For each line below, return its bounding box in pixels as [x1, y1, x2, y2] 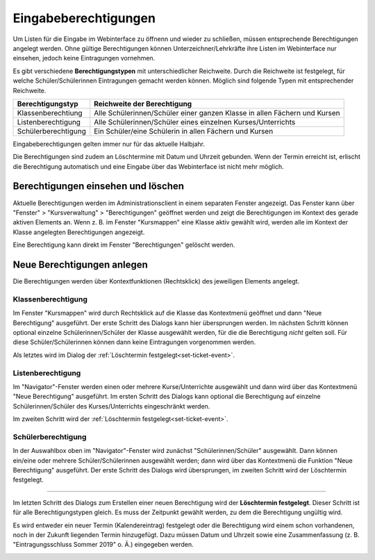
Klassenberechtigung [12, 294, 88, 304]
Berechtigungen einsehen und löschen [12, 181, 184, 192]
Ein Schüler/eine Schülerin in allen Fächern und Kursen [94, 126, 274, 135]
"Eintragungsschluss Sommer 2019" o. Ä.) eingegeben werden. [12, 541, 194, 549]
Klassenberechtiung [17, 108, 83, 117]
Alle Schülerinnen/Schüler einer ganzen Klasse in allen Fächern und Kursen [94, 108, 340, 117]
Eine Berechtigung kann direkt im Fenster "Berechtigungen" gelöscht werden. [12, 240, 235, 249]
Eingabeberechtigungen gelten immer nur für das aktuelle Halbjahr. [12, 140, 205, 148]
